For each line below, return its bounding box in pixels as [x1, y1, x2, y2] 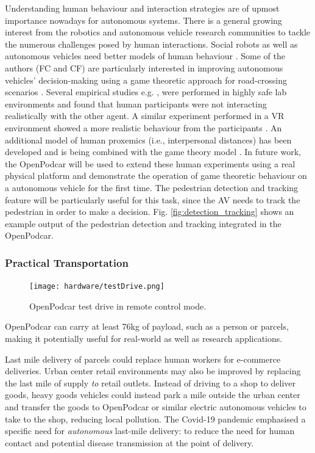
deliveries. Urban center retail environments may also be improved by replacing [5, 364, 301, 377]
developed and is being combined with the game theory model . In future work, [5, 145, 301, 158]
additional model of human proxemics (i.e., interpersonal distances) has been [5, 133, 292, 146]
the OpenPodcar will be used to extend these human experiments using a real [5, 157, 296, 170]
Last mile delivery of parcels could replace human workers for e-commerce [5, 352, 281, 365]
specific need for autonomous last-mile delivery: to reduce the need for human [5, 424, 295, 437]
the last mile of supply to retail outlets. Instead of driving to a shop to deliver [5, 376, 296, 389]
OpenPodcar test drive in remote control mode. [29, 299, 207, 312]
